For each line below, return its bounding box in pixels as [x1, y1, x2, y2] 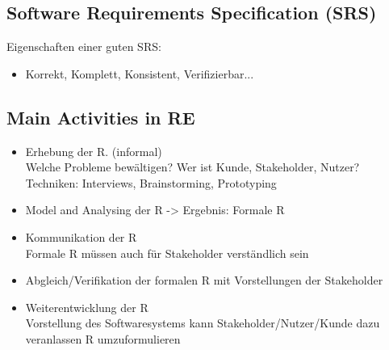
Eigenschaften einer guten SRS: [6, 38, 161, 55]
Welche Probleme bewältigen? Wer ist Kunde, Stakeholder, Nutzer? [25, 158, 360, 175]
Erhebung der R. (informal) [25, 142, 162, 159]
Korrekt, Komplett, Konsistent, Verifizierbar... [25, 65, 254, 82]
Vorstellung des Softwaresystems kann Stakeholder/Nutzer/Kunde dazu [25, 314, 380, 331]
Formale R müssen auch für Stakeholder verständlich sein [25, 244, 309, 261]
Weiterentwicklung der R [25, 298, 148, 315]
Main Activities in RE [6, 104, 195, 129]
